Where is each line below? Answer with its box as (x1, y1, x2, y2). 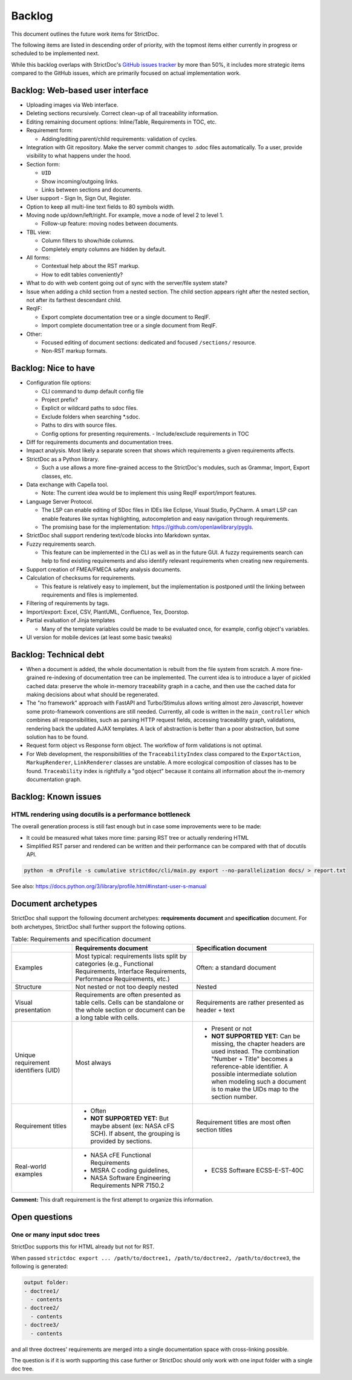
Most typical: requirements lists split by (75, 952, 187, 960)
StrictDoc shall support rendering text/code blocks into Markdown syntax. (26, 532, 211, 539)
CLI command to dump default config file (41, 387, 144, 395)
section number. (211, 1093, 258, 1101)
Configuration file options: (26, 379, 92, 386)
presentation (15, 1006, 51, 1014)
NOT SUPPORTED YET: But (90, 1114, 169, 1123)
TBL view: (26, 228, 51, 236)
